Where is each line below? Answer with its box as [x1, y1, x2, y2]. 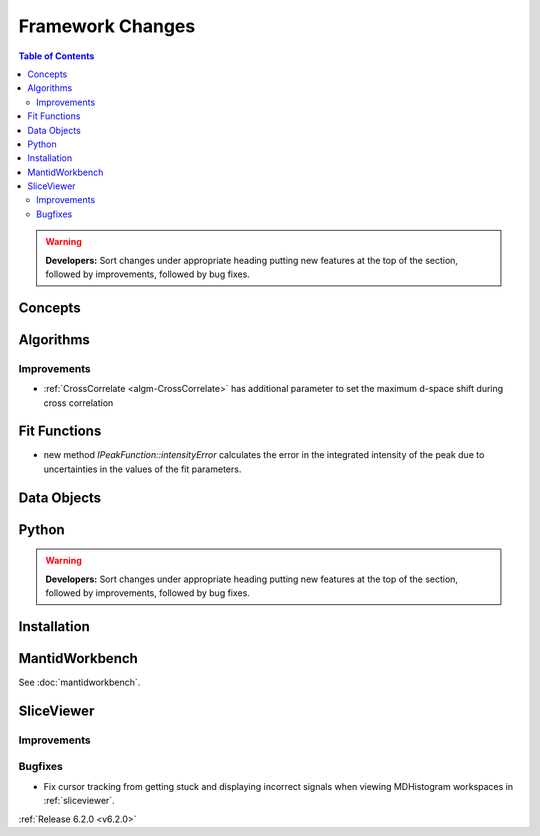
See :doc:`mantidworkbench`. [18, 676, 141, 688]
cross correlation [43, 396, 114, 409]
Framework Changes [18, 15, 196, 37]
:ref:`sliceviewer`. [43, 795, 115, 807]
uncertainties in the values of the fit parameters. [43, 463, 242, 475]
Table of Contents [18, 50, 95, 62]
